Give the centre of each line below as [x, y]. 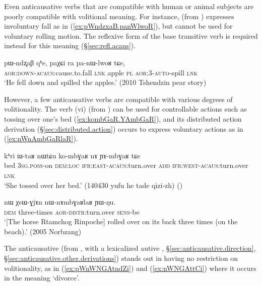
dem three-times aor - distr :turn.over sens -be [72, 211]
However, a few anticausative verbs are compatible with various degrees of [118, 99]
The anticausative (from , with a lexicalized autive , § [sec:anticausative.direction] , [130, 248]
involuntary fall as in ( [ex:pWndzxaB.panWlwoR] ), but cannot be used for [118, 26]
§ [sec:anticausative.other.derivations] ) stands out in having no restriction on [121, 258]
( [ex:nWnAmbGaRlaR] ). [41, 138]
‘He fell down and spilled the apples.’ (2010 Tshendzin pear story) [105, 82]
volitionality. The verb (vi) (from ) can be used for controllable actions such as [125, 109]
